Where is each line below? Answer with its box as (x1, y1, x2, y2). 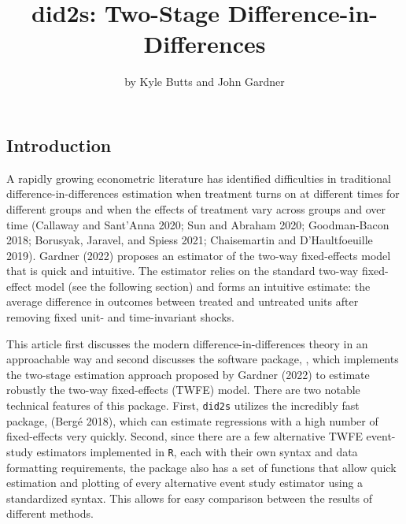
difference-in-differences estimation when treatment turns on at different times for (6, 185, 400, 202)
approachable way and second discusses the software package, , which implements (6, 351, 399, 367)
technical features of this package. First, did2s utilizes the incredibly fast (6, 397, 360, 414)
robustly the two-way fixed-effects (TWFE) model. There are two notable (6, 381, 360, 398)
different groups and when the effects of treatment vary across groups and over (6, 200, 386, 217)
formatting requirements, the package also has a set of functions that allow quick (6, 459, 397, 475)
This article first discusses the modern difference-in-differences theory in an (6, 335, 368, 351)
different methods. (6, 505, 94, 522)
